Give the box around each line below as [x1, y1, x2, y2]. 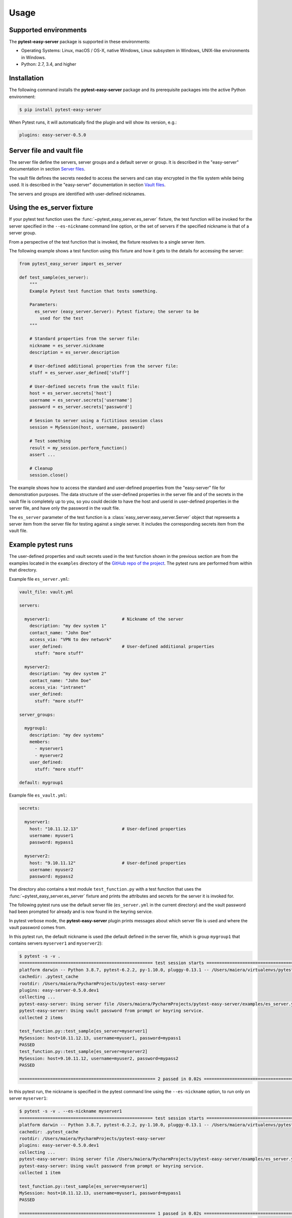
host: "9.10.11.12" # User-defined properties [29, 860, 186, 866]
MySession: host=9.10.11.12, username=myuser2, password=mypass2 [19, 1055, 179, 1061]
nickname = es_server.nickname [29, 343, 104, 348]
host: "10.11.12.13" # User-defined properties [29, 826, 186, 832]
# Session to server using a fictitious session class [29, 418, 163, 423]
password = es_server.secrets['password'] [29, 404, 132, 410]
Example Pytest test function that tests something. [29, 288, 158, 294]
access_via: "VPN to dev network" [29, 637, 112, 643]
